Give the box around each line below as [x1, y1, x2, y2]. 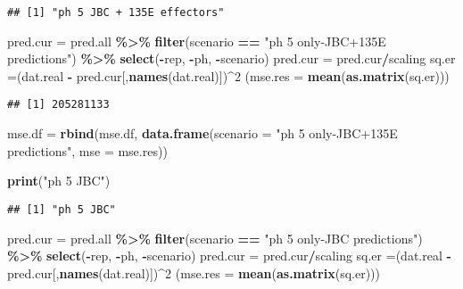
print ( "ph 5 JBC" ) [7, 171, 111, 190]
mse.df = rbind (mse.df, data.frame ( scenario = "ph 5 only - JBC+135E [7, 124, 398, 143]
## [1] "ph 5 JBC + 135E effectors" [7, 6, 225, 19]
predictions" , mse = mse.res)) [7, 141, 168, 160]
